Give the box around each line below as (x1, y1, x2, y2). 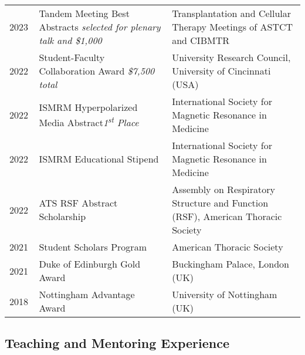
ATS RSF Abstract (39, 196, 118, 209)
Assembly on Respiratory (172, 182, 275, 196)
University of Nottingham (172, 288, 277, 301)
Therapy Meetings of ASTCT (172, 20, 293, 33)
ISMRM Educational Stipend (39, 152, 159, 165)
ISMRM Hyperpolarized (39, 100, 138, 114)
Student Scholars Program (39, 240, 147, 253)
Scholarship (39, 209, 86, 223)
